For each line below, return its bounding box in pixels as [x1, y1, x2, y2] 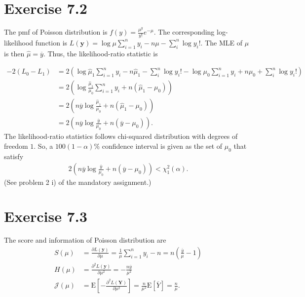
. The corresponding [153, 27, 215, 37]
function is [35, 37, 68, 47]
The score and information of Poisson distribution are [4, 235, 166, 245]
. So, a [34, 141, 53, 151]
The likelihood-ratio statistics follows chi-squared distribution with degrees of [4, 131, 238, 141]
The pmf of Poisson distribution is [4, 27, 108, 37]
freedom [4, 141, 28, 151]
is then [4, 48, 25, 58]
